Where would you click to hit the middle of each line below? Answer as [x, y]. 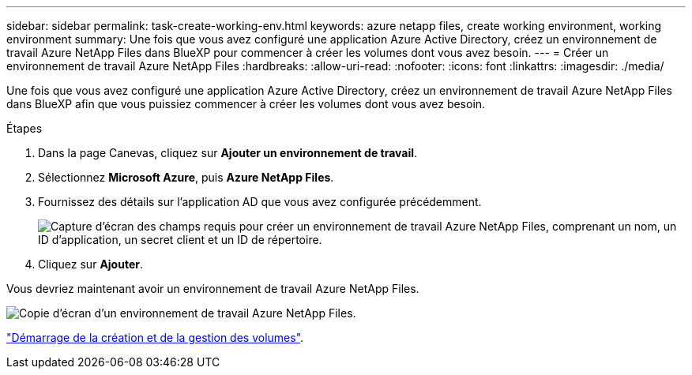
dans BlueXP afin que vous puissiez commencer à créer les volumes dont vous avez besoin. [246, 104]
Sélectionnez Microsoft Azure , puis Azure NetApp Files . [186, 177]
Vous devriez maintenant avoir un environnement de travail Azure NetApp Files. [213, 289]
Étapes [24, 128]
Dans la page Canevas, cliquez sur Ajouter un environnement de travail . [228, 153]
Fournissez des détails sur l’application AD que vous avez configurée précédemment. [260, 202]
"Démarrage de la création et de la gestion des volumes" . [155, 337]
